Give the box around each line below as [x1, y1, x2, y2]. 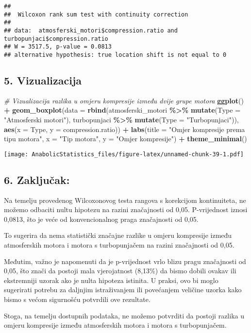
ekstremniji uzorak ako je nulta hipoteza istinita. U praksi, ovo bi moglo [4, 275, 218, 285]
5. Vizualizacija [4, 72, 82, 87]
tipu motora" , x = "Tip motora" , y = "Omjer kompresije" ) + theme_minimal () [4, 133, 247, 144]
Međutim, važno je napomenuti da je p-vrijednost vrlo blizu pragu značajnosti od [4, 256, 246, 266]
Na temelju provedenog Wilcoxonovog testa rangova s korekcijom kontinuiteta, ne [4, 195, 246, 205]
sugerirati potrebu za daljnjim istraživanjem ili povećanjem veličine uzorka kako [4, 284, 242, 295]
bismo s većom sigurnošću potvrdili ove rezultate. [4, 294, 151, 304]
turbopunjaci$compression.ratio [4, 35, 108, 42]
